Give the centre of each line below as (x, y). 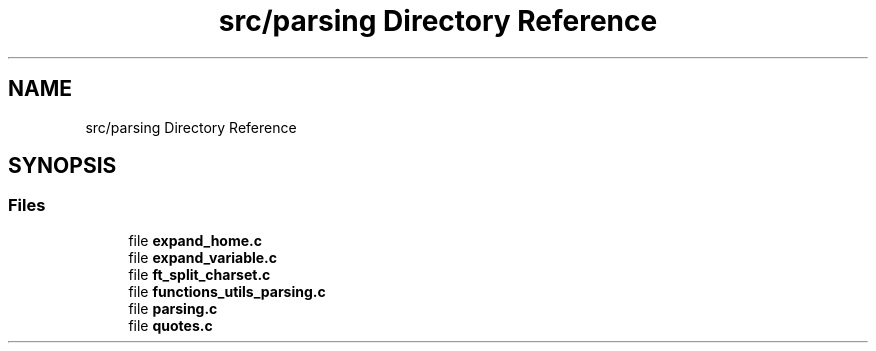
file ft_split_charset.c (199, 274)
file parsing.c (173, 308)
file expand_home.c (195, 240)
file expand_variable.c (203, 257)
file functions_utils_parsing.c (227, 291)
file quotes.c (170, 325)
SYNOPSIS (62, 166)
